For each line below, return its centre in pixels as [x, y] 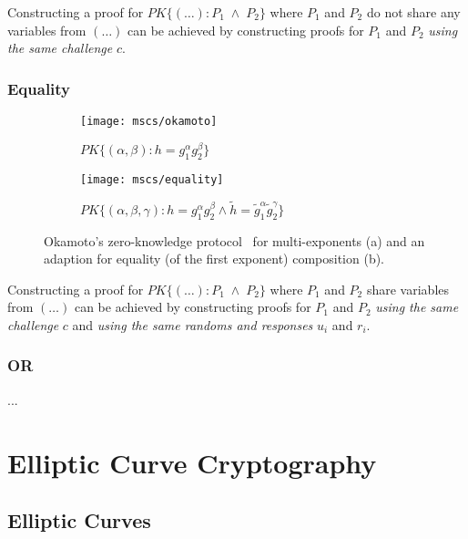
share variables [408, 289]
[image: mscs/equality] [152, 179]
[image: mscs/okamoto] [149, 121]
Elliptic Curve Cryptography [192, 462]
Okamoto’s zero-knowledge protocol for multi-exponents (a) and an [234, 240]
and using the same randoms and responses [193, 324]
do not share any [413, 12]
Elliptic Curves [79, 520]
